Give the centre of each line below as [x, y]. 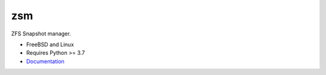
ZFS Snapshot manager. [41, 34]
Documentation [45, 61]
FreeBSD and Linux [50, 44]
